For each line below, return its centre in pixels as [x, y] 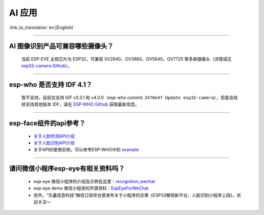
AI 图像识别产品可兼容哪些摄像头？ [61, 46]
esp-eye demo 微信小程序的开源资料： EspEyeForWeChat [91, 188]
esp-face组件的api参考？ [47, 123]
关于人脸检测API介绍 [54, 136]
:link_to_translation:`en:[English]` [42, 27]
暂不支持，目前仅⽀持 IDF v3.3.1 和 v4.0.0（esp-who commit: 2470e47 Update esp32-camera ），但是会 [127, 97]
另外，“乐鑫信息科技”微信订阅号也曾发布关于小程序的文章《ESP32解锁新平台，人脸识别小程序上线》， [135, 195]
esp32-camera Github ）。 [47, 66]
